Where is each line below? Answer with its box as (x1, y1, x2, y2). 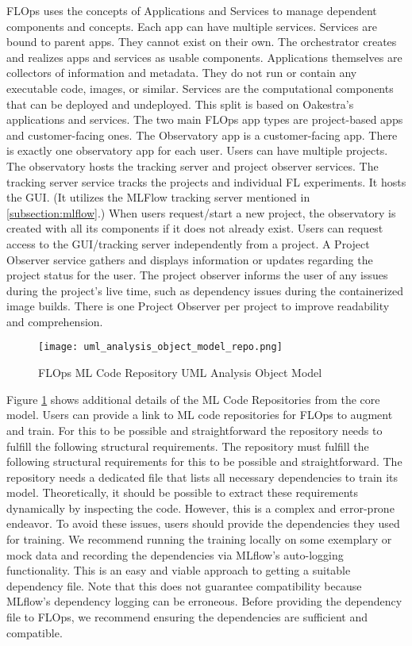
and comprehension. (6, 313, 103, 329)
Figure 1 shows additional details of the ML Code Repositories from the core (6, 390, 380, 407)
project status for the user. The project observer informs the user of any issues (6, 267, 388, 283)
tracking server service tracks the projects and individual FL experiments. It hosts (6, 173, 406, 190)
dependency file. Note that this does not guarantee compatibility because (6, 577, 362, 594)
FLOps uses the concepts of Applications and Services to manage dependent (6, 2, 377, 18)
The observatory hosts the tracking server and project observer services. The (6, 157, 379, 174)
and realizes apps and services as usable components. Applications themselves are (6, 48, 402, 65)
